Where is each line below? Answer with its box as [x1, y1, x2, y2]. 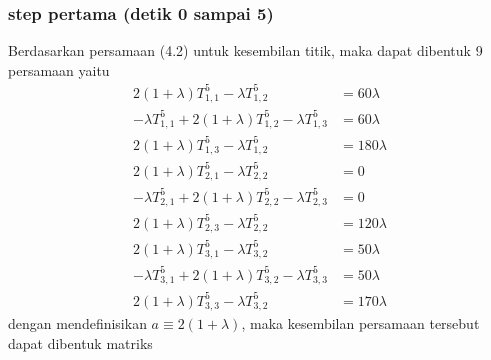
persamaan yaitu [8, 59, 110, 80]
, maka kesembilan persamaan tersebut [241, 313, 480, 334]
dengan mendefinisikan [8, 313, 147, 334]
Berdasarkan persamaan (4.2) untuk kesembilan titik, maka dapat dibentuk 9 [8, 40, 483, 61]
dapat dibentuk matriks [8, 332, 153, 353]
